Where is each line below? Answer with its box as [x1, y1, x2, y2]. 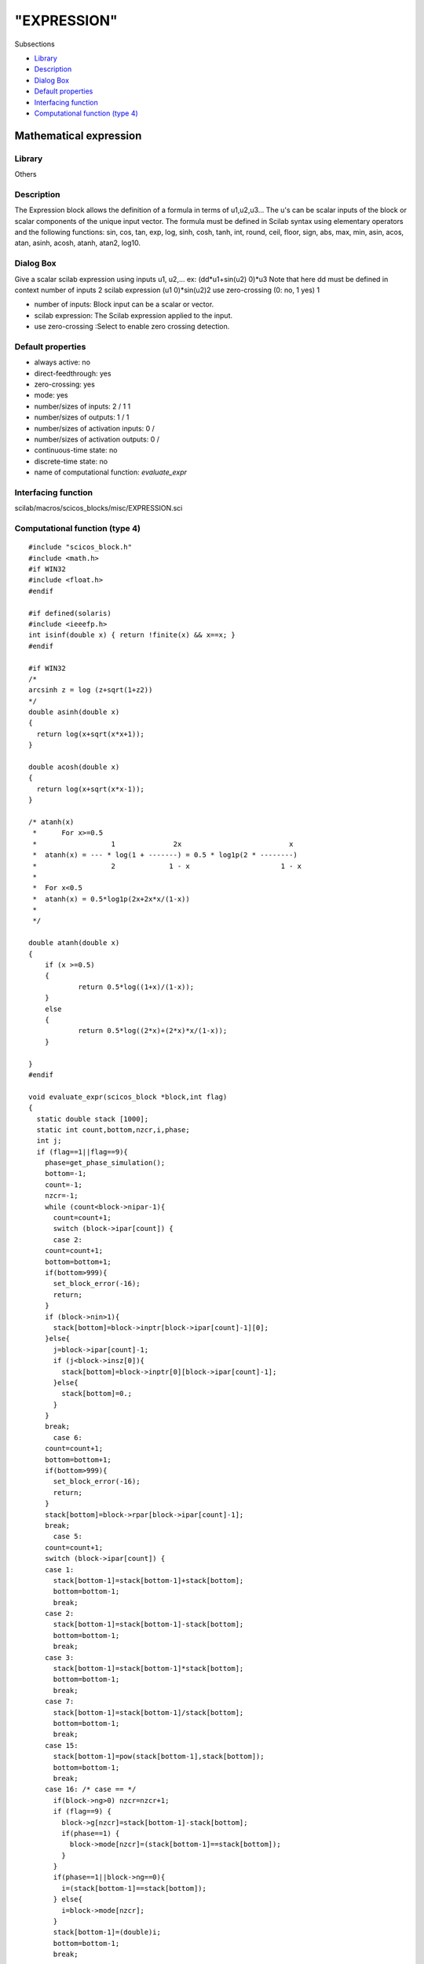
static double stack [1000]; [36, 1114, 149, 1123]
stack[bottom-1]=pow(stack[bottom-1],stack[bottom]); [53, 1752, 265, 1761]
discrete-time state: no [34, 456, 108, 466]
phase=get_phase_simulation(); [44, 1159, 166, 1167]
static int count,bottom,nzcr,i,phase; [36, 1125, 190, 1134]
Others [14, 170, 37, 179]
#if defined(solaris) [28, 609, 111, 617]
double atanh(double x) [28, 939, 120, 947]
